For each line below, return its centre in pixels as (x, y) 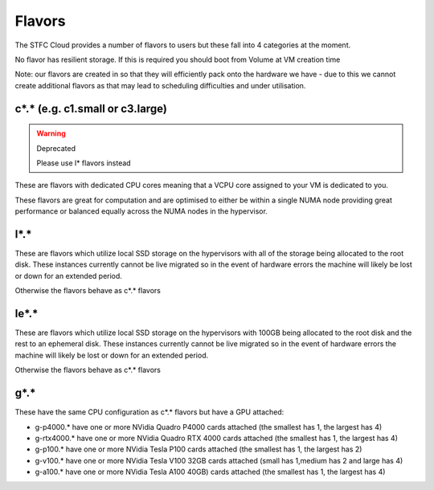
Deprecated (56, 148)
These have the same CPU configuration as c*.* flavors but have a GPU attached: (149, 412)
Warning (51, 133)
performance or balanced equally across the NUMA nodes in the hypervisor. (141, 211)
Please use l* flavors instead (84, 163)
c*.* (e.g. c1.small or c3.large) (91, 108)
